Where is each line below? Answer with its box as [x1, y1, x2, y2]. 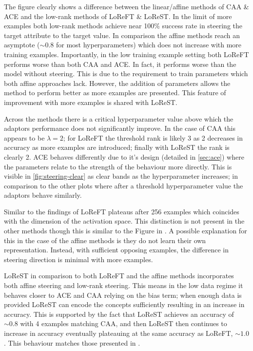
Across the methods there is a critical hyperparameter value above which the [4, 113, 234, 124]
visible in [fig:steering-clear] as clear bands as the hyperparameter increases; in [4, 171, 238, 181]
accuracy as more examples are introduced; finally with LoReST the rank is [4, 142, 230, 152]
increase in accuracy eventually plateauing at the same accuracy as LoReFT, [4, 328, 233, 338]
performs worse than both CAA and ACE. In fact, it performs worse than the [4, 59, 236, 69]
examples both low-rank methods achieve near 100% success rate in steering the [4, 21, 242, 31]
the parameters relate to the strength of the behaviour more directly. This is [4, 161, 232, 171]
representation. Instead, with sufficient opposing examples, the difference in [4, 245, 229, 255]
